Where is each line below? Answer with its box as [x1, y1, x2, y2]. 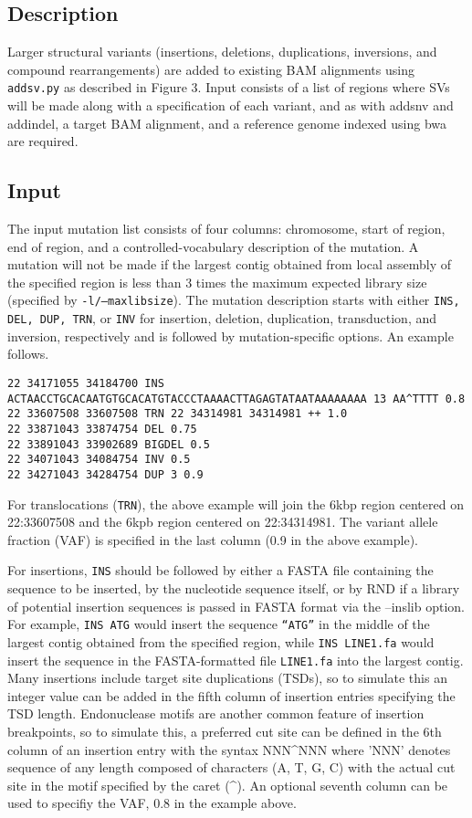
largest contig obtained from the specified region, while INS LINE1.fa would [7, 632, 435, 651]
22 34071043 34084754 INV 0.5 [7, 453, 191, 467]
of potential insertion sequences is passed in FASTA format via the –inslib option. [7, 596, 465, 615]
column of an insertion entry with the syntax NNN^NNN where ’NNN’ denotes [7, 739, 451, 759]
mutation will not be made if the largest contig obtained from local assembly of [7, 255, 452, 274]
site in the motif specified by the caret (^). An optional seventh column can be [7, 775, 448, 794]
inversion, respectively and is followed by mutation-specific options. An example [7, 326, 454, 345]
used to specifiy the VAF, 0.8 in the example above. [7, 793, 297, 813]
